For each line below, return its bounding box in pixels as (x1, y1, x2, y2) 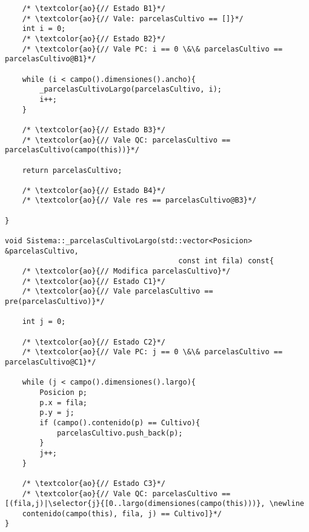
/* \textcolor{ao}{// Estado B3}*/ (22, 125, 165, 134)
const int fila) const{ (178, 257, 274, 266)
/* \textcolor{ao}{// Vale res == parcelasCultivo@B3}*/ (22, 196, 257, 205)
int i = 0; (22, 24, 66, 33)
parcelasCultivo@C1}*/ (5, 357, 96, 366)
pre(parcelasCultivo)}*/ (5, 297, 105, 306)
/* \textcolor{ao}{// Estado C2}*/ (22, 337, 165, 346)
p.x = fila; (39, 398, 88, 407)
